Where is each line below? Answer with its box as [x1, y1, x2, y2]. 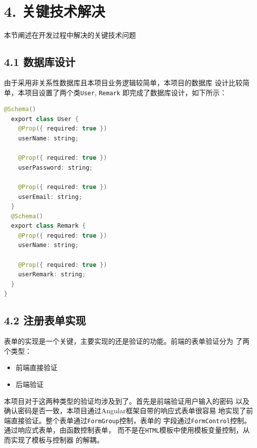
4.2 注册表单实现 [4, 313, 86, 328]
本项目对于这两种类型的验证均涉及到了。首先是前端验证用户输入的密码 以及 [4, 395, 250, 406]
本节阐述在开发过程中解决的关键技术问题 [4, 30, 136, 40]
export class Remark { [11, 222, 86, 230]
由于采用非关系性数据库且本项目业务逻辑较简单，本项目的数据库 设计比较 [4, 77, 243, 87]
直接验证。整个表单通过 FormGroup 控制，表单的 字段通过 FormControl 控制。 [10, 415, 251, 425]
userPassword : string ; [18, 164, 93, 171]
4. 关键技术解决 [4, 1, 105, 21]
